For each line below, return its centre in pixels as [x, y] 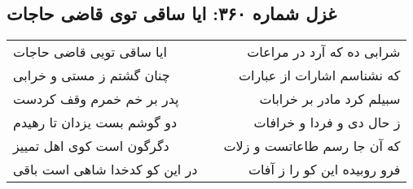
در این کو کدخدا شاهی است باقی [105, 170]
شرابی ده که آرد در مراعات [324, 52]
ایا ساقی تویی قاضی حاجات [90, 52]
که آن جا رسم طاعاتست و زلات [312, 146]
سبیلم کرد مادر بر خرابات [330, 99]
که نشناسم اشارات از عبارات [319, 75]
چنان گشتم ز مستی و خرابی [92, 75]
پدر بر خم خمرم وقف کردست [96, 99]
